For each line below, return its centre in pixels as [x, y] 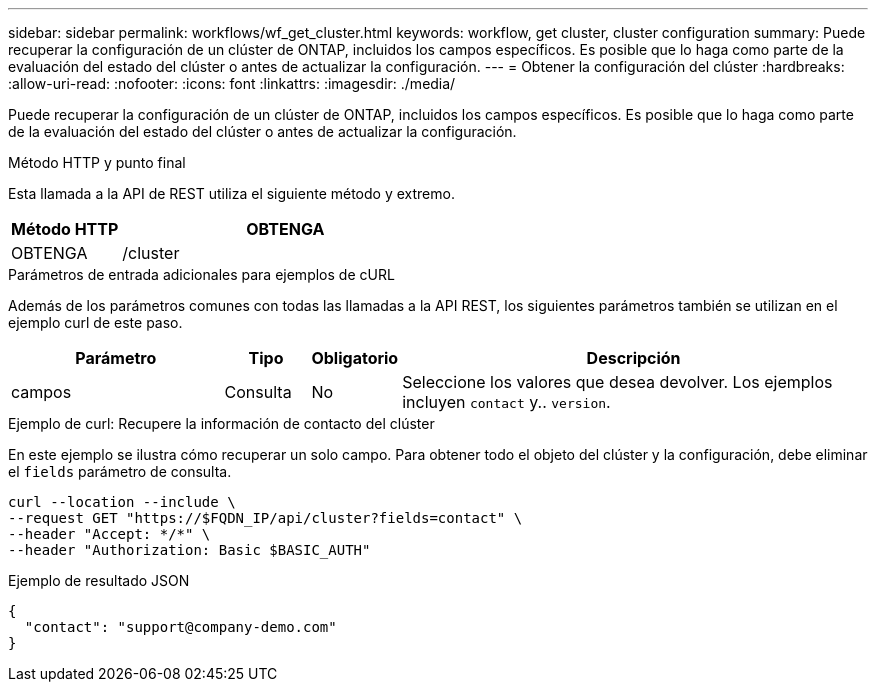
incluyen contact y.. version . [506, 402]
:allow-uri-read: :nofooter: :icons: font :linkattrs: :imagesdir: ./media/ [232, 83]
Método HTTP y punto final [97, 162]
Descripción [633, 358]
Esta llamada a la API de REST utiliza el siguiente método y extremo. [231, 193]
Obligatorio [355, 358]
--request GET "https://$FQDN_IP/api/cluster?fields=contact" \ [265, 518]
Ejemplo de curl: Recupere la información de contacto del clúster [221, 423]
